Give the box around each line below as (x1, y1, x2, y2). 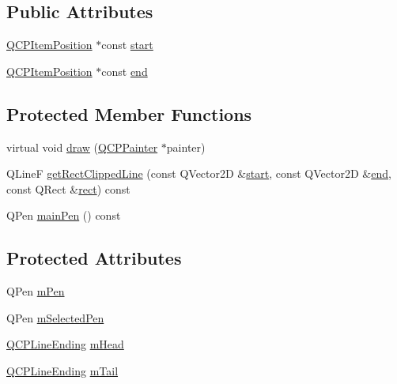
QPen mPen (6, 283, 65, 299)
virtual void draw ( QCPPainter (6, 138, 158, 155)
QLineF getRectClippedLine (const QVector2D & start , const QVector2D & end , (6, 165, 391, 182)
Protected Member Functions (6, 101, 252, 126)
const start (101, 36, 153, 53)
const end (101, 62, 148, 79)
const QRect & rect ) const (6, 180, 130, 197)
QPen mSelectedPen (6, 309, 104, 326)
